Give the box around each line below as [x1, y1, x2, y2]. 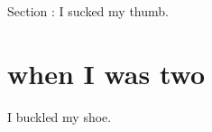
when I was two [7, 54, 206, 91]
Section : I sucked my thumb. [7, 2, 169, 20]
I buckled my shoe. [7, 107, 112, 126]
